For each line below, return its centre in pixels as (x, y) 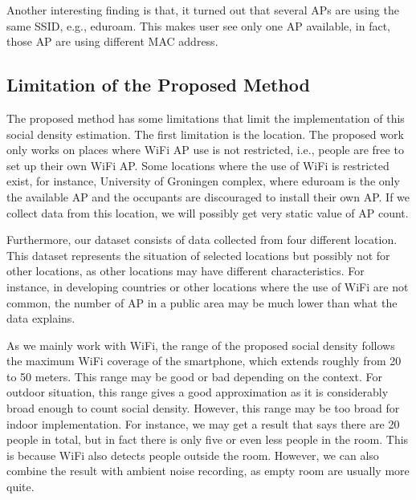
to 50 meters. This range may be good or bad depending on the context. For (194, 376)
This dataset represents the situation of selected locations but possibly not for (198, 255)
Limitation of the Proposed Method (158, 85)
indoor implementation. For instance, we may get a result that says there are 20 (203, 423)
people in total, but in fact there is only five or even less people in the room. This (208, 439)
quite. (20, 487)
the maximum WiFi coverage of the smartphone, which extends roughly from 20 (204, 361)
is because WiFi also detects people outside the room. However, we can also (193, 455)
